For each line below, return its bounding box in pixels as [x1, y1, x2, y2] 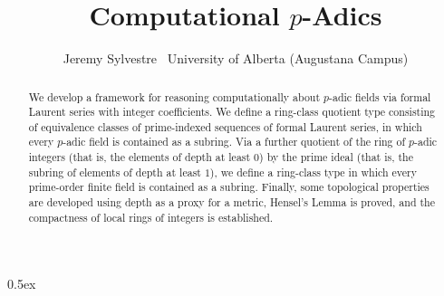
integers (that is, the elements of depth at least [28, 149, 251, 165]
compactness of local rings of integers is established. [28, 209, 274, 224]
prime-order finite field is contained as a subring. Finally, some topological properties [28, 179, 430, 195]
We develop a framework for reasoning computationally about [28, 89, 321, 104]
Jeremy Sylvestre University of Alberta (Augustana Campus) [63, 49, 409, 68]
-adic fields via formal [329, 89, 431, 104]
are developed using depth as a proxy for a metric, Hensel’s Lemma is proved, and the [28, 195, 435, 210]
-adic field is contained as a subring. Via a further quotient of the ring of [63, 134, 406, 149]
